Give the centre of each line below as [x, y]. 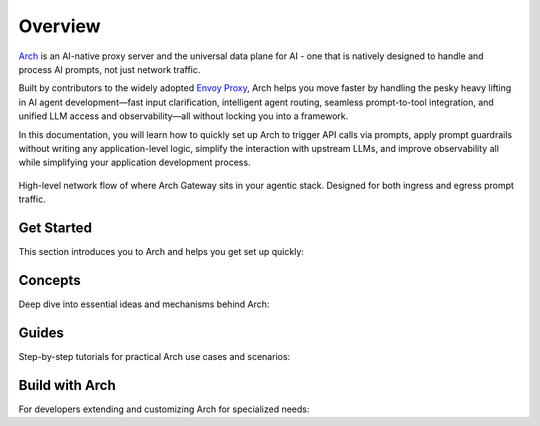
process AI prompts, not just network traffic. [109, 69]
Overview [59, 26]
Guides [41, 332]
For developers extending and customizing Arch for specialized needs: [164, 409]
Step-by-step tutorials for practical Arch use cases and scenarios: [154, 356]
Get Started [55, 227]
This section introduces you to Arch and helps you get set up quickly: [161, 251]
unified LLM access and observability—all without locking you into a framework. [183, 116]
